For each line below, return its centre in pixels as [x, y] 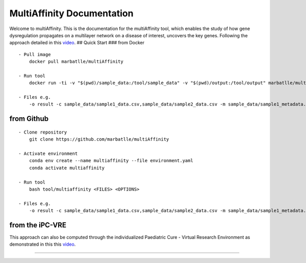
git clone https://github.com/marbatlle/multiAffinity [99, 139]
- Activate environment [48, 154]
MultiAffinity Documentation [71, 13]
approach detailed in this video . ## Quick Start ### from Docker [77, 43]
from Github [29, 119]
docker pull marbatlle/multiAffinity [76, 62]
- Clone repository [43, 132]
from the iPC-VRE [38, 225]
